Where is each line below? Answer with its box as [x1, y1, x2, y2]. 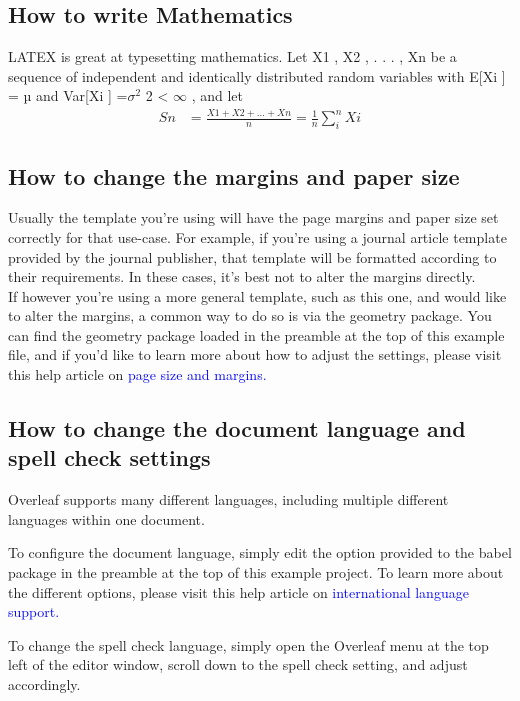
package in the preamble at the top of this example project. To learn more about [8, 562, 504, 583]
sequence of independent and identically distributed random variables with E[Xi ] [8, 65, 506, 86]
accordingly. [8, 674, 81, 695]
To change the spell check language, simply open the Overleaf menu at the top [8, 634, 489, 655]
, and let [191, 85, 244, 106]
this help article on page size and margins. [8, 364, 267, 385]
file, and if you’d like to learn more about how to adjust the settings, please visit [8, 344, 502, 365]
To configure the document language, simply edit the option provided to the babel [8, 542, 512, 563]
